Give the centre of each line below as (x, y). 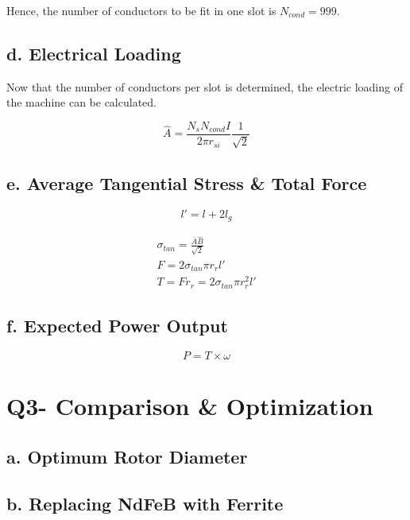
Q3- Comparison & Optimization (190, 406)
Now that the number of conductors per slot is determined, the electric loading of (205, 86)
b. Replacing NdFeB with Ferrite (145, 503)
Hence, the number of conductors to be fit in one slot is (141, 10)
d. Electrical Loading (94, 53)
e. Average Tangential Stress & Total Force (187, 182)
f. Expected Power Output (117, 326)
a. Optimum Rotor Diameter (127, 456)
